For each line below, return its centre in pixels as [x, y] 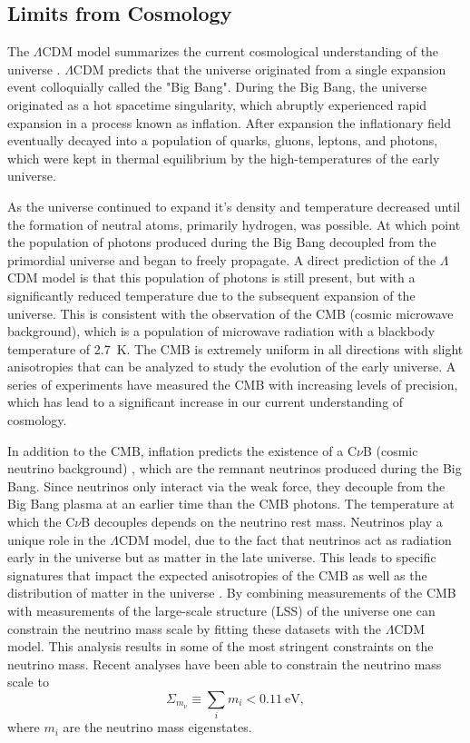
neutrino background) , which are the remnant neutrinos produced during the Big [235, 468]
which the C [41, 522]
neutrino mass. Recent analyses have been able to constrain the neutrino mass [225, 664]
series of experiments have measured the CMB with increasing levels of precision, [233, 384]
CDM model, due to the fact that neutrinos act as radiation [285, 539]
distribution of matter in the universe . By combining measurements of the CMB [232, 593]
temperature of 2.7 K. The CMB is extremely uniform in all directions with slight [235, 348]
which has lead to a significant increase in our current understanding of [206, 402]
